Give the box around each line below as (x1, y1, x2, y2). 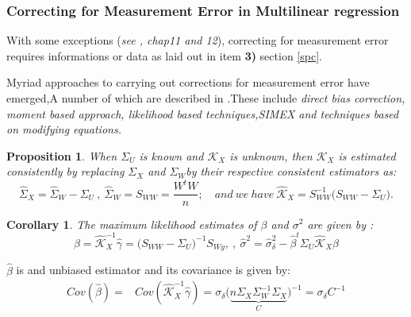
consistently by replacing (6, 163, 125, 180)
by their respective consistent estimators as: (186, 163, 397, 180)
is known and (139, 147, 204, 164)
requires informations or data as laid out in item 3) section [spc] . (6, 47, 322, 64)
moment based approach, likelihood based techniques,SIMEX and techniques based (6, 105, 399, 122)
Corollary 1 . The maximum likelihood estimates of (6, 215, 257, 232)
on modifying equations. (6, 121, 121, 137)
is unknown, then (229, 147, 313, 164)
